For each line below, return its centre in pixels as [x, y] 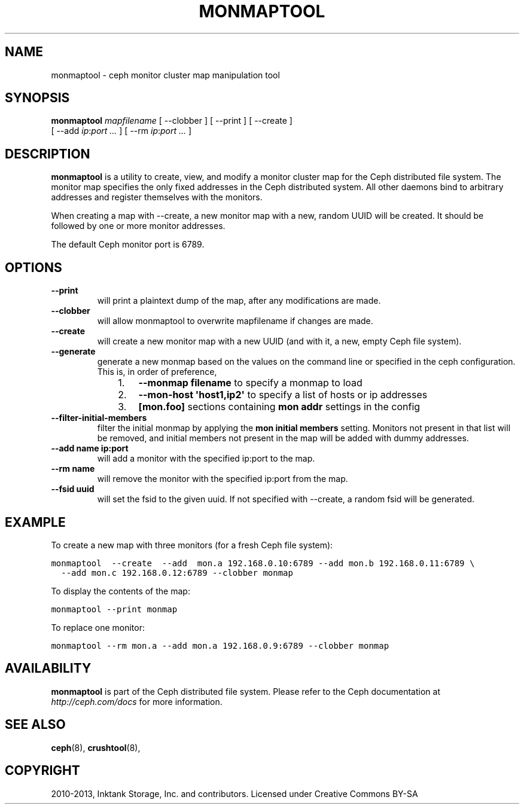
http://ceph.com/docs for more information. [137, 701]
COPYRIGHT [42, 771]
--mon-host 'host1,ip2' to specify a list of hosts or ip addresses [283, 395]
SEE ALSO [35, 725]
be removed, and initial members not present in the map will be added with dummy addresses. [283, 438]
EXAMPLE [35, 522]
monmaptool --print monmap [114, 609]
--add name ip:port [90, 448]
